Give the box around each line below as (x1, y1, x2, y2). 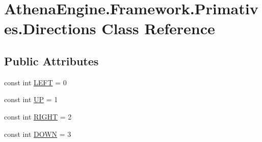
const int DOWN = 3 (4, 128, 71, 139)
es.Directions (4, 18, 96, 39)
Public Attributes (4, 53, 99, 68)
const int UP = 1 (4, 94, 58, 105)
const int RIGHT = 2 (4, 111, 72, 122)
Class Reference (101, 18, 215, 39)
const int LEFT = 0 (4, 77, 67, 87)
